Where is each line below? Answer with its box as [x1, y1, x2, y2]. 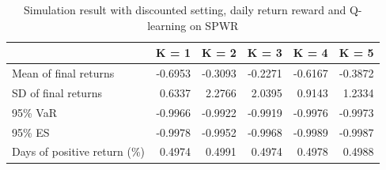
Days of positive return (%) [12, 143, 146, 160]
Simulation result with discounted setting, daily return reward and [24, 2, 346, 17]
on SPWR [189, 17, 239, 33]
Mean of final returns [12, 65, 115, 81]
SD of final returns [12, 84, 102, 100]
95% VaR [12, 104, 57, 120]
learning [147, 17, 187, 33]
